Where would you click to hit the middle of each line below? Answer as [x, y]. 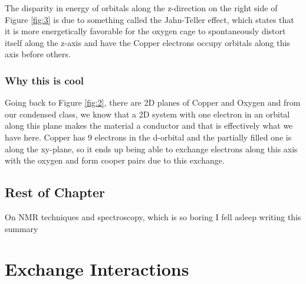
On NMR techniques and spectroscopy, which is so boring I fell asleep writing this [153, 216]
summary [22, 228]
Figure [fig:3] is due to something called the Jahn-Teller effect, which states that [149, 19]
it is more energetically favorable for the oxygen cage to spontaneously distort [145, 31]
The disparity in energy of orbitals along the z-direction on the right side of [141, 8]
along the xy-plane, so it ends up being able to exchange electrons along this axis [151, 148]
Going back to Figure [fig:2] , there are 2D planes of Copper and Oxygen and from [153, 102]
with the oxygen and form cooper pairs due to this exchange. [115, 160]
